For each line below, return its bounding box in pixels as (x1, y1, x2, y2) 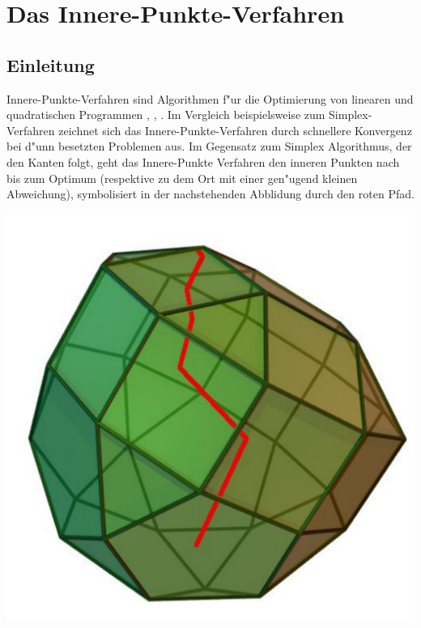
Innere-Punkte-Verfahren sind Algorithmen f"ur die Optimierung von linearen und (6, 90, 414, 107)
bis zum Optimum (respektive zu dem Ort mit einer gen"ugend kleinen (6, 169, 358, 186)
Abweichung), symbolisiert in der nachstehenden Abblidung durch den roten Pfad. (6, 185, 415, 202)
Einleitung (6, 52, 95, 77)
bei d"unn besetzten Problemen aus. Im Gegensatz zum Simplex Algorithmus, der (6, 138, 412, 155)
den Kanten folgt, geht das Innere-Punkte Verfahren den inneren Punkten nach (6, 153, 400, 170)
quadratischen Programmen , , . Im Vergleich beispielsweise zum (6, 106, 325, 123)
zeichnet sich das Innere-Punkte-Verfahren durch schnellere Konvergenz (58, 121, 412, 138)
